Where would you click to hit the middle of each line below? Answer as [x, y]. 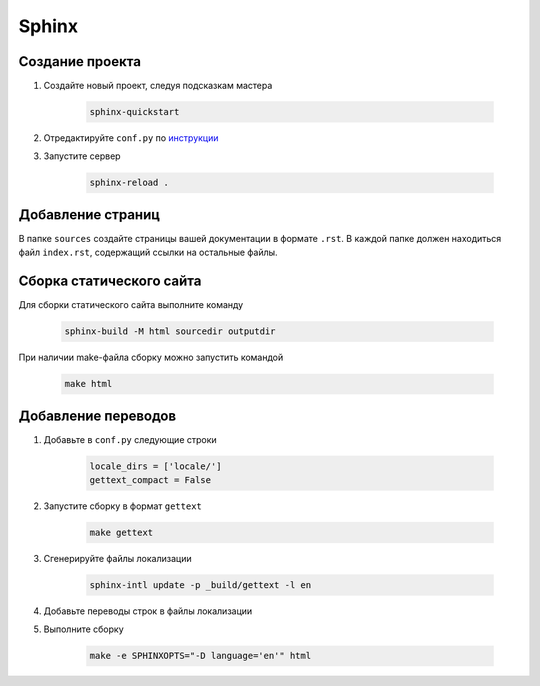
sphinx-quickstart [134, 112]
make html [88, 384]
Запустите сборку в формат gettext [122, 506]
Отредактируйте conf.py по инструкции [131, 138]
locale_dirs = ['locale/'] [155, 466]
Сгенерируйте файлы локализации [117, 558]
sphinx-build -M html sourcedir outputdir [170, 331]
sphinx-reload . [129, 183]
